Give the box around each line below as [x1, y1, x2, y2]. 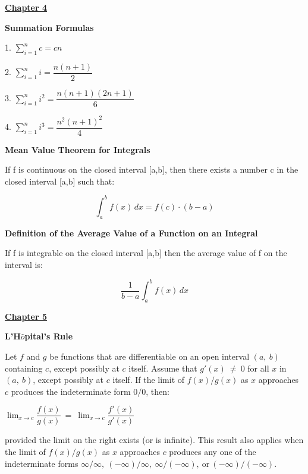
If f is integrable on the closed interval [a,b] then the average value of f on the [5, 247, 287, 259]
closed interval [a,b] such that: [5, 174, 115, 187]
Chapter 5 [5, 310, 48, 322]
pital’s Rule [24, 330, 73, 342]
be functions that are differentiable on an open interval [49, 350, 250, 363]
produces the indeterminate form [11, 385, 131, 397]
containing [5, 361, 43, 374]
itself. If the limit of [112, 373, 185, 386]
